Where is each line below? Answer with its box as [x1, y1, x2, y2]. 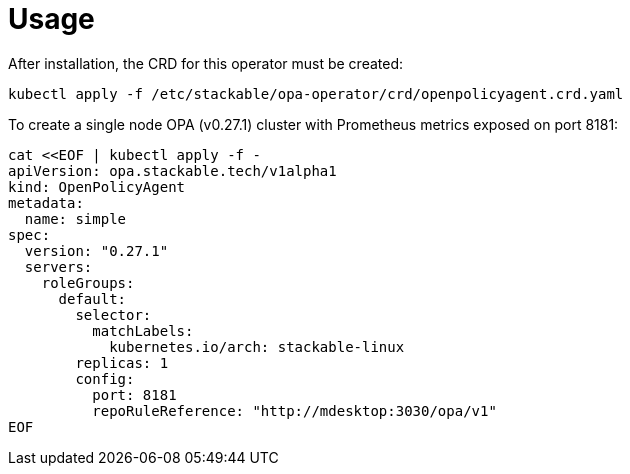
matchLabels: [92, 322, 194, 339]
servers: [24, 258, 93, 275]
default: [58, 290, 127, 307]
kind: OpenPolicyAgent [8, 178, 186, 195]
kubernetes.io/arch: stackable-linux [109, 338, 405, 355]
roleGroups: [41, 274, 135, 291]
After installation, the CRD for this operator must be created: [8, 54, 404, 72]
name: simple [24, 210, 127, 227]
